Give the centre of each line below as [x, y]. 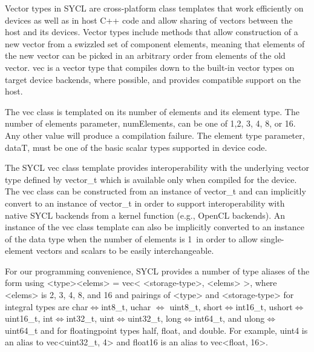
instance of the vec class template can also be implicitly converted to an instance [155, 227]
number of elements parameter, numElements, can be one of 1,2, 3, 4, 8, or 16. [150, 123]
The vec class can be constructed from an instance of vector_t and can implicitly [155, 191]
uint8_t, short [196, 306]
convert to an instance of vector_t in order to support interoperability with [145, 203]
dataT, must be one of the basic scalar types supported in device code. [136, 147]
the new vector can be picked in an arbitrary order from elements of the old [145, 55]
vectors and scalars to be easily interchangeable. [125, 251]
